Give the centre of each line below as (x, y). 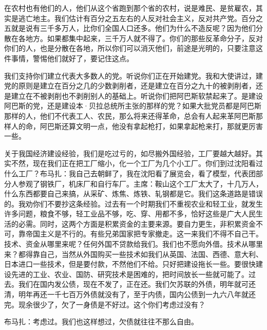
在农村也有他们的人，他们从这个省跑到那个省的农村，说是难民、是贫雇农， (130, 8)
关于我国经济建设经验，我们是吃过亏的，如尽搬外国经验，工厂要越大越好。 (130, 153)
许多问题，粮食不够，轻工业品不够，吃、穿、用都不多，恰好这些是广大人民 (130, 214)
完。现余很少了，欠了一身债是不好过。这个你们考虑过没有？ (105, 304)
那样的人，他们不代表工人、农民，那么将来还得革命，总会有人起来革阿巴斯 (130, 115)
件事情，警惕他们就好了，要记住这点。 (69, 58)
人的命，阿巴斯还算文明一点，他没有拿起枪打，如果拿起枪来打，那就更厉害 (137, 126)
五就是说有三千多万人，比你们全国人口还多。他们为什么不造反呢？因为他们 (130, 28)
